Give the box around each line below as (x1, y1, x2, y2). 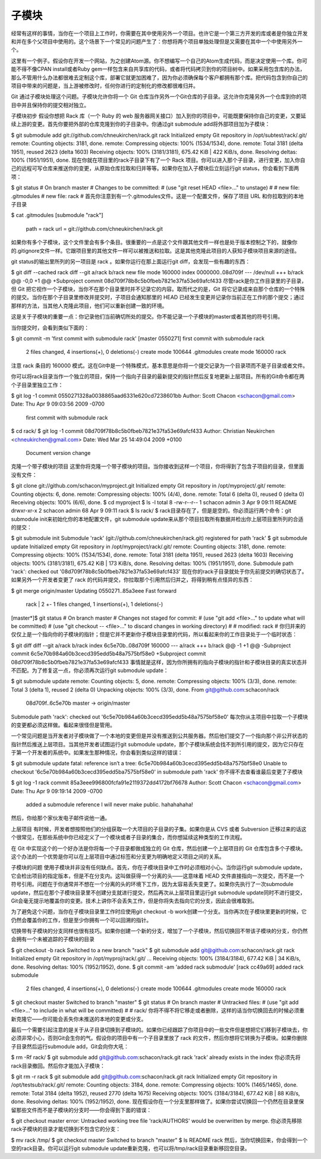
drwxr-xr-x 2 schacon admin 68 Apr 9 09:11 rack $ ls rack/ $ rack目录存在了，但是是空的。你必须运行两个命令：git (11, 507, 291, 514)
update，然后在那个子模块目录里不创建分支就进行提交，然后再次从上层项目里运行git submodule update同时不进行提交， (11, 889, 306, 896)
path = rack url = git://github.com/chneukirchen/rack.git (26, 225, 163, 232)
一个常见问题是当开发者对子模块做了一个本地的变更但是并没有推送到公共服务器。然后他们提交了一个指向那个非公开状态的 (11, 732, 308, 740)
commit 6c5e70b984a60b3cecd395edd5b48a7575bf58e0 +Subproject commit (11, 650, 206, 657)
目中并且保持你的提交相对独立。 (11, 101, 89, 108)
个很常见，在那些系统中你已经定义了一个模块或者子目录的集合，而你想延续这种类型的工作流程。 (11, 834, 246, 841)
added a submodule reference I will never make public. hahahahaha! (26, 801, 193, 808)
